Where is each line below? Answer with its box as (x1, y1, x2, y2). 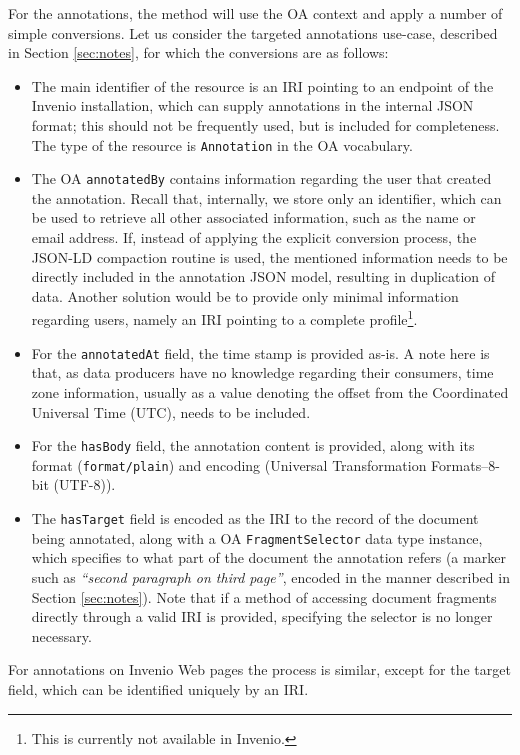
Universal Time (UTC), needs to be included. (31, 401, 311, 422)
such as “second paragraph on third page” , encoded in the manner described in (31, 566, 510, 587)
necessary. (31, 625, 92, 646)
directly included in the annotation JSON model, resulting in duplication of (31, 266, 496, 287)
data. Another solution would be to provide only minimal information (31, 285, 459, 306)
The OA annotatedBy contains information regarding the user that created (31, 168, 492, 189)
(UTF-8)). (53, 474, 116, 495)
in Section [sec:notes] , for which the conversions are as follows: (8, 42, 389, 63)
